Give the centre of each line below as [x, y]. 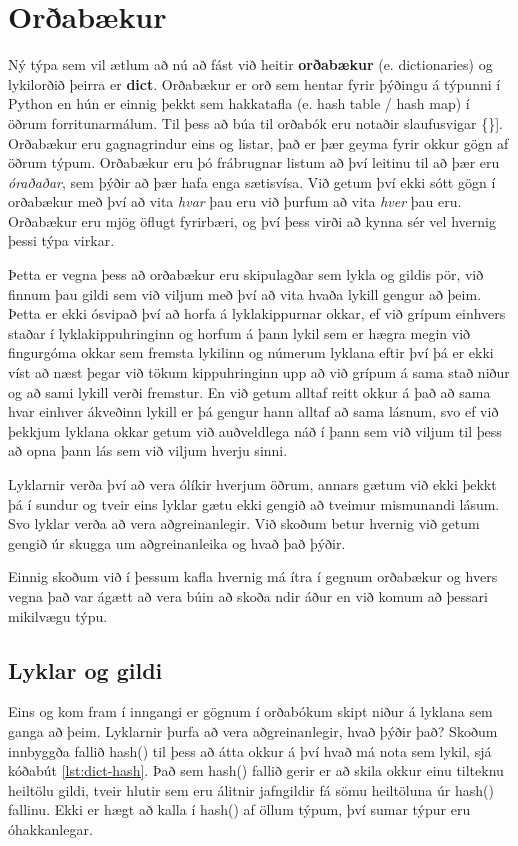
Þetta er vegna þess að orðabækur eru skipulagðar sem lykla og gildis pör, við [246, 274]
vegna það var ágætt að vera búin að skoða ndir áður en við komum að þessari [248, 595]
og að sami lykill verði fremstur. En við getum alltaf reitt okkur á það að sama [249, 391]
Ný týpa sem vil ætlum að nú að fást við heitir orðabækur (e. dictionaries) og [250, 64]
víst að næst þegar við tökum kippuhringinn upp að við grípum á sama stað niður [259, 372]
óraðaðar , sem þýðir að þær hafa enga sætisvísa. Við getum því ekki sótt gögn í [252, 181]
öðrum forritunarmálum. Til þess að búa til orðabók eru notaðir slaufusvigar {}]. [255, 122]
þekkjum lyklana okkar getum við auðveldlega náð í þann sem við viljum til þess [255, 430]
